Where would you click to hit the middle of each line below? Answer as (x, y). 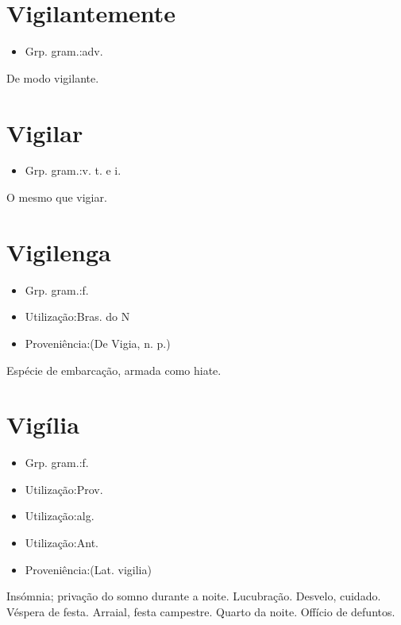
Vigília (43, 424)
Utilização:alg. (60, 516)
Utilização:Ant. (62, 543)
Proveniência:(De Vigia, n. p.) (98, 343)
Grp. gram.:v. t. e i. (73, 170)
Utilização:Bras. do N (77, 316)
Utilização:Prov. (64, 489)
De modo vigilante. (53, 77)
